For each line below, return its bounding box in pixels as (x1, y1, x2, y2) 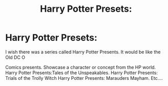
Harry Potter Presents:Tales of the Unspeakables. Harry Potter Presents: (5, 70, 158, 76)
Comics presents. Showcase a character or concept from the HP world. (5, 64, 156, 70)
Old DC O (5, 54, 26, 60)
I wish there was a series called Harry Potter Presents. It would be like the (5, 49, 161, 55)
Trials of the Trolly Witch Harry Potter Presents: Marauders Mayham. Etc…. (5, 75, 163, 81)
